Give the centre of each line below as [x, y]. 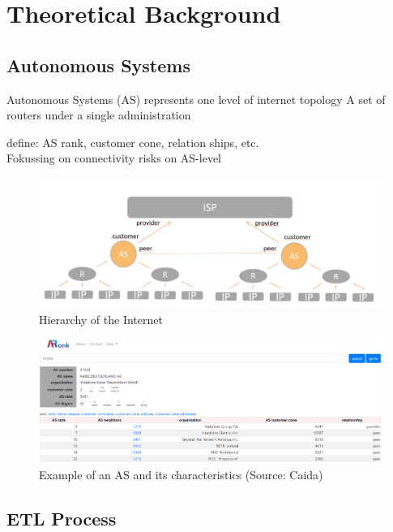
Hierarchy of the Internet [101, 319]
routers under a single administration [99, 115]
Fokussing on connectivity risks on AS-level [114, 158]
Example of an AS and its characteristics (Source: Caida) [181, 474]
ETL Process [62, 518]
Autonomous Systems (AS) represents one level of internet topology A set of [196, 99]
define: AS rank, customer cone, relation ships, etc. [133, 142]
